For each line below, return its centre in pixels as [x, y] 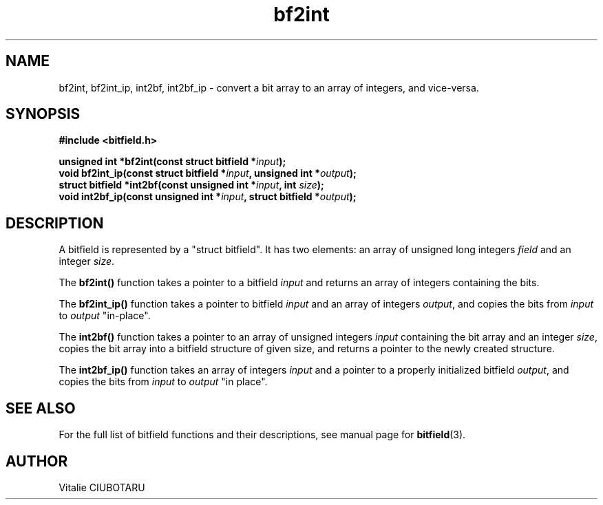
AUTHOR [37, 461]
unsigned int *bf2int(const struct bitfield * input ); [172, 162]
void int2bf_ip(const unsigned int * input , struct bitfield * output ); [208, 197]
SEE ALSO [41, 408]
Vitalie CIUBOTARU [102, 487]
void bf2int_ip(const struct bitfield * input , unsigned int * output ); [208, 173]
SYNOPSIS [43, 114]
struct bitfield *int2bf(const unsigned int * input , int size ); [191, 185]
